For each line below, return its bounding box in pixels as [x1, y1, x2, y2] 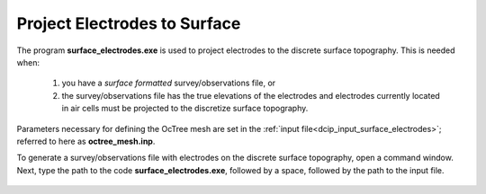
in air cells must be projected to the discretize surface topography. [61, 103, 309, 114]
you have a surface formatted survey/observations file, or [61, 77, 276, 89]
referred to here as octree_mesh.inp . [16, 136, 156, 146]
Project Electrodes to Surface [16, 13, 241, 33]
